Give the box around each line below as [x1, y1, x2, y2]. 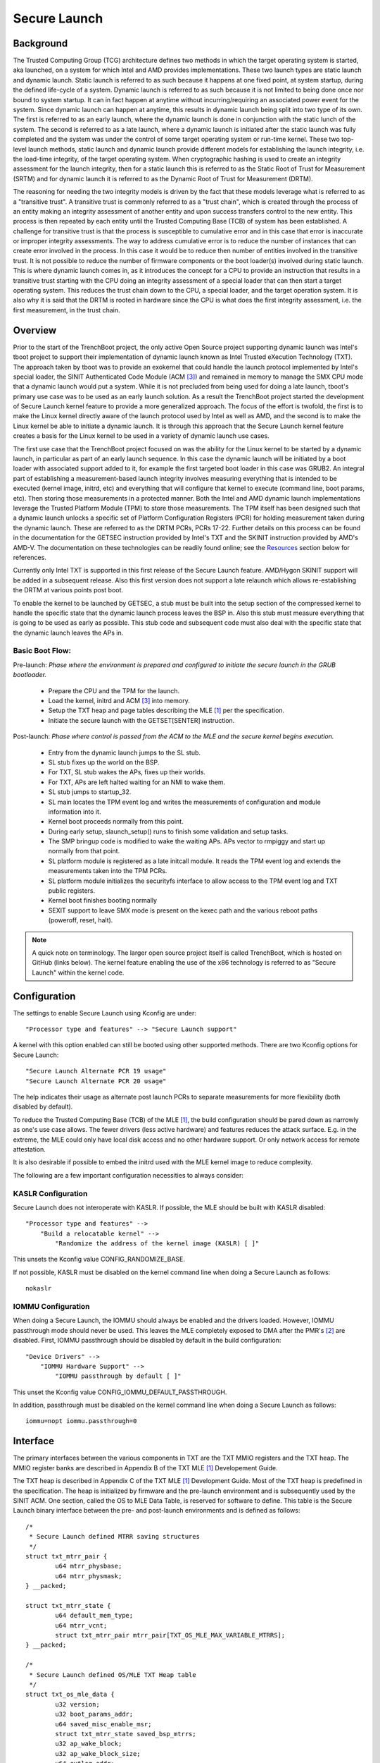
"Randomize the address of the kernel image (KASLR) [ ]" [55, 1240, 260, 1247]
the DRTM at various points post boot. [13, 586, 123, 594]
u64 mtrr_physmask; [55, 1572, 122, 1580]
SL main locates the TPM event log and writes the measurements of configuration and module [48, 798, 322, 806]
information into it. [48, 807, 101, 816]
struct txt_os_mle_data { [25, 1690, 115, 1699]
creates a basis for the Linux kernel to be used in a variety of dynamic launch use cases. [13, 432, 270, 440]
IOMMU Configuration [13, 1301, 91, 1311]
